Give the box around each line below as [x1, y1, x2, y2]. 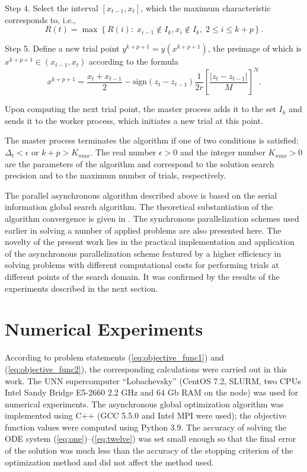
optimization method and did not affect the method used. [5, 455, 214, 468]
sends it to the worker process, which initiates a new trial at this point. [5, 114, 263, 126]
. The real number [90, 146, 156, 158]
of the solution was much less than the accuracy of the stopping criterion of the [5, 444, 293, 457]
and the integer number [180, 146, 266, 158]
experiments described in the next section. [5, 282, 158, 294]
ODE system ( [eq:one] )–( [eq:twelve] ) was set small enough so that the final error [5, 432, 296, 445]
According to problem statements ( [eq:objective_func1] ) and [5, 351, 224, 363]
